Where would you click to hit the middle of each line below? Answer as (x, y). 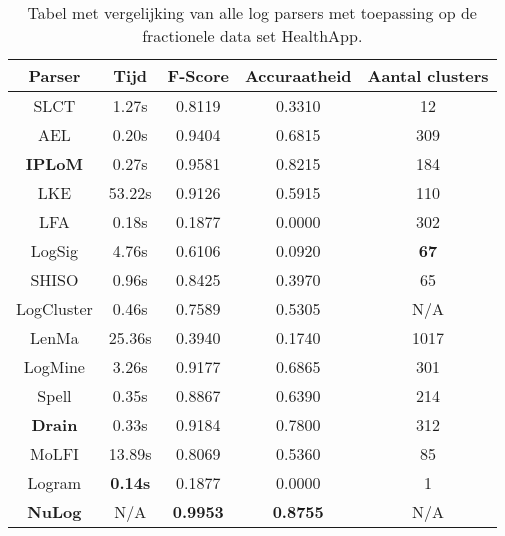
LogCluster (54, 308)
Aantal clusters (428, 75)
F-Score (198, 75)
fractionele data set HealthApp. (252, 35)
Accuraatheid (298, 75)
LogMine (54, 366)
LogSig (54, 250)
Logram (54, 482)
